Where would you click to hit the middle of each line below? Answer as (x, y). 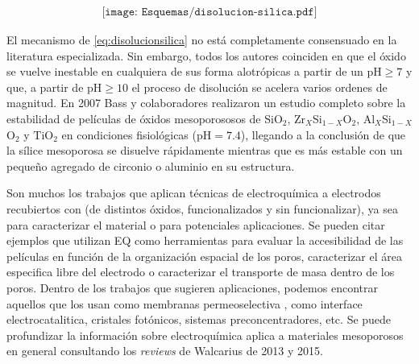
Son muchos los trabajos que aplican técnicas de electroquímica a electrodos (194, 193)
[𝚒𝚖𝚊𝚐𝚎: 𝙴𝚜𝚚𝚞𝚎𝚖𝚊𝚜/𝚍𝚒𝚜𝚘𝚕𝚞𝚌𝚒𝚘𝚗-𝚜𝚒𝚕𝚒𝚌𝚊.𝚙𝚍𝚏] (209, 12)
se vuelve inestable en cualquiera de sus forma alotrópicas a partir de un (185, 71)
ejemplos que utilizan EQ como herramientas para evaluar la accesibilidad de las (205, 240)
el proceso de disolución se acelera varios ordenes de (259, 87)
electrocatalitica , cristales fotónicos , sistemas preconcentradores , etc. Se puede (199, 319)
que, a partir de (45, 87)
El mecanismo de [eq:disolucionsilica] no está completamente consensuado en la (202, 40)
